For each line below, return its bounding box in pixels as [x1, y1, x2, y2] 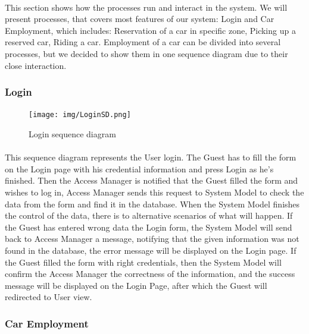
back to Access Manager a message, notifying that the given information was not [5, 232, 299, 245]
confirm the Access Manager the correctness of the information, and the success [5, 267, 295, 280]
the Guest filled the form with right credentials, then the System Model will [5, 256, 282, 268]
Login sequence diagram [29, 128, 116, 140]
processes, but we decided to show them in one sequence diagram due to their [5, 47, 288, 59]
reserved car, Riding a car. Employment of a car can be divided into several [5, 36, 281, 48]
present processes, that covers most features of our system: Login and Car [5, 12, 274, 25]
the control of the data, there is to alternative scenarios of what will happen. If [5, 209, 293, 222]
